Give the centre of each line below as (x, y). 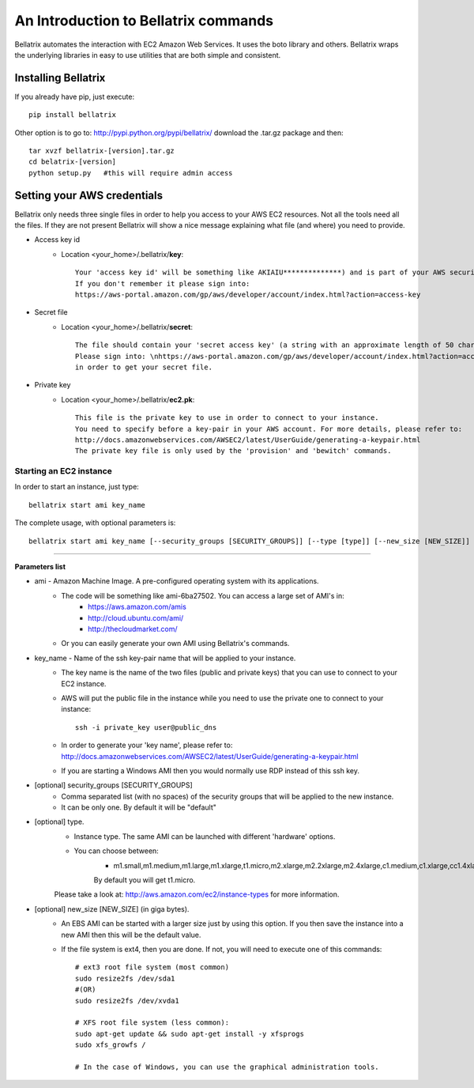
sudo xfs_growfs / (111, 1045)
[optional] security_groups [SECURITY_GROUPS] (113, 785)
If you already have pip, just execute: (74, 96)
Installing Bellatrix (60, 78)
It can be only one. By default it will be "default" (139, 807)
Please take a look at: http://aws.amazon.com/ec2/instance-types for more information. (197, 894)
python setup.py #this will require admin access (131, 173)
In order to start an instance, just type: (77, 487)
